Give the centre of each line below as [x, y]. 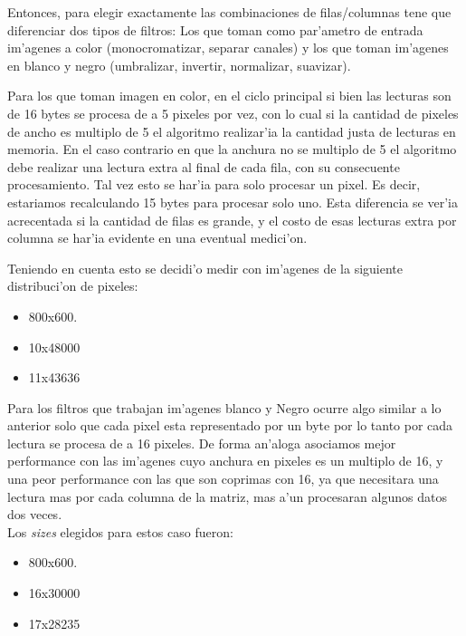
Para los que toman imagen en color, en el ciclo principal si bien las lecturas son [229, 96]
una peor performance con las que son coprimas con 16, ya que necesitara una [223, 479]
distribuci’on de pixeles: [73, 286]
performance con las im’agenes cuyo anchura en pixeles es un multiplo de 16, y [225, 461]
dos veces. [35, 514]
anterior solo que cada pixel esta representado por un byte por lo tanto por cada [230, 425]
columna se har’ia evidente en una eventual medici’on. [157, 238]
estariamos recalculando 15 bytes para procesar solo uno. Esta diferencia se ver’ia [233, 202]
